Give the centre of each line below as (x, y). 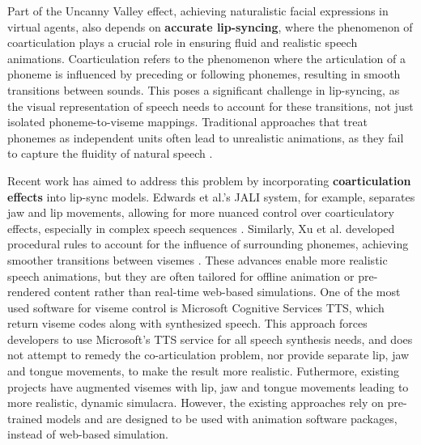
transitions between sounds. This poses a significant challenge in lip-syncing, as (204, 89)
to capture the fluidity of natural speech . (110, 153)
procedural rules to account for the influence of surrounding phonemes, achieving (208, 244)
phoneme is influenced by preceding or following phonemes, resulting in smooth (204, 74)
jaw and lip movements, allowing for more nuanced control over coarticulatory (201, 212)
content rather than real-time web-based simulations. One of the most (227, 292)
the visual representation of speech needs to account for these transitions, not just (210, 106)
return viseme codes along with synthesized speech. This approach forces (187, 323)
